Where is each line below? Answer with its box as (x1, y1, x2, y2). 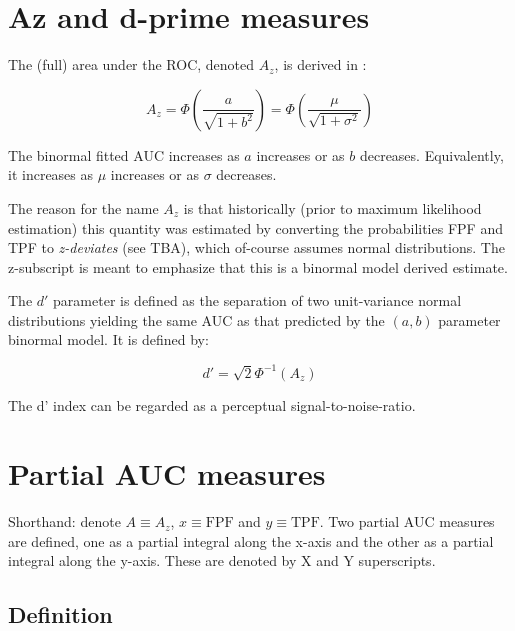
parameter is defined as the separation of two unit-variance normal (53, 290, 462, 311)
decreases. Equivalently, (359, 144, 504, 165)
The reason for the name (8, 197, 159, 218)
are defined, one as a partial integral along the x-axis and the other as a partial (8, 530, 494, 551)
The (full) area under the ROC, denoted (8, 54, 255, 75)
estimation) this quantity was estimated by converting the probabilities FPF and (8, 217, 503, 238)
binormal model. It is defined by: (8, 329, 209, 350)
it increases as (8, 164, 94, 185)
